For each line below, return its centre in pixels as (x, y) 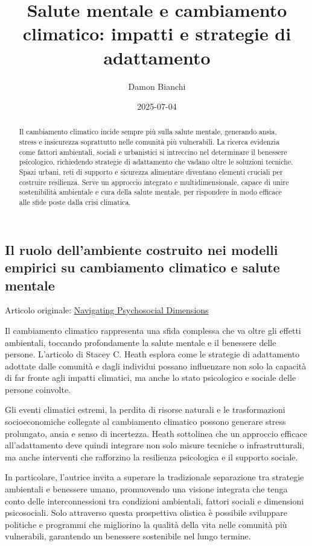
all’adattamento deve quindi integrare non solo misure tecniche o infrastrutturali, (155, 445)
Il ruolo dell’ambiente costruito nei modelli (142, 249)
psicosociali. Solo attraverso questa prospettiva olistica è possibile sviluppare (146, 513)
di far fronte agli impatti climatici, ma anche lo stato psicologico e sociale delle (151, 378)
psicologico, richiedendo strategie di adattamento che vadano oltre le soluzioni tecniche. (156, 162)
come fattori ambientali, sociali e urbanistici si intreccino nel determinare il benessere (153, 152)
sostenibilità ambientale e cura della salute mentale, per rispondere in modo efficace (150, 192)
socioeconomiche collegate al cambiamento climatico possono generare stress (145, 422)
